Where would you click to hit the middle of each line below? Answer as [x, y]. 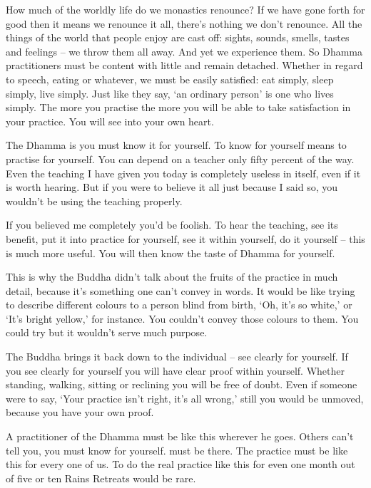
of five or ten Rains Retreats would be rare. [101, 478]
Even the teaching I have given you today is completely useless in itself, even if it [183, 173]
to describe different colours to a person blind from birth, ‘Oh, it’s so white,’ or [179, 305]
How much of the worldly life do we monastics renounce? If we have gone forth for [185, 9]
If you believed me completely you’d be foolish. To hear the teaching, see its [172, 225]
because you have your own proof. [80, 412]
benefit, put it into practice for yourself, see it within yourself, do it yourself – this [185, 238]
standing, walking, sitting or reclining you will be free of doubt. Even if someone [182, 384]
